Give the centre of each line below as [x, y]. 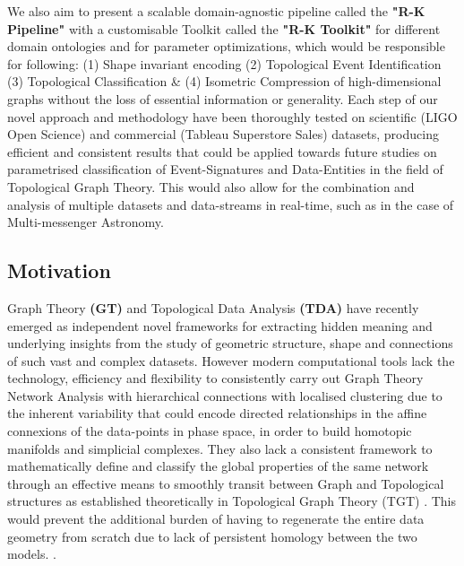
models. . [32, 554]
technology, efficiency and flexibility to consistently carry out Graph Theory [215, 378]
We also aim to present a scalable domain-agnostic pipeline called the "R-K [216, 11]
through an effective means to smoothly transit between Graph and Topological [226, 483]
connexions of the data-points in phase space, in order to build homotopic [210, 431]
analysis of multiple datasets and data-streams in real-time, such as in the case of [231, 204]
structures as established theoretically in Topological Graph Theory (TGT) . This [232, 501]
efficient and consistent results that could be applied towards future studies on [222, 151]
